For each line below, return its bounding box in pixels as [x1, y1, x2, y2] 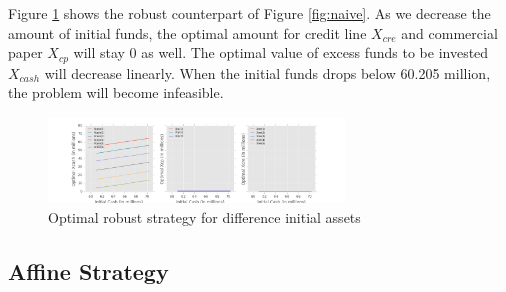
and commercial [401, 22, 498, 43]
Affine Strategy [8, 255, 169, 286]
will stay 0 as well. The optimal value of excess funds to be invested [73, 42, 489, 63]
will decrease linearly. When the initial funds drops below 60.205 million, [44, 62, 491, 83]
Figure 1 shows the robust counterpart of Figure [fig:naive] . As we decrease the [8, 3, 491, 23]
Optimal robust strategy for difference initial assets [48, 206, 361, 227]
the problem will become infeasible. [8, 82, 224, 103]
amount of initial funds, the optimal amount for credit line [8, 22, 367, 43]
